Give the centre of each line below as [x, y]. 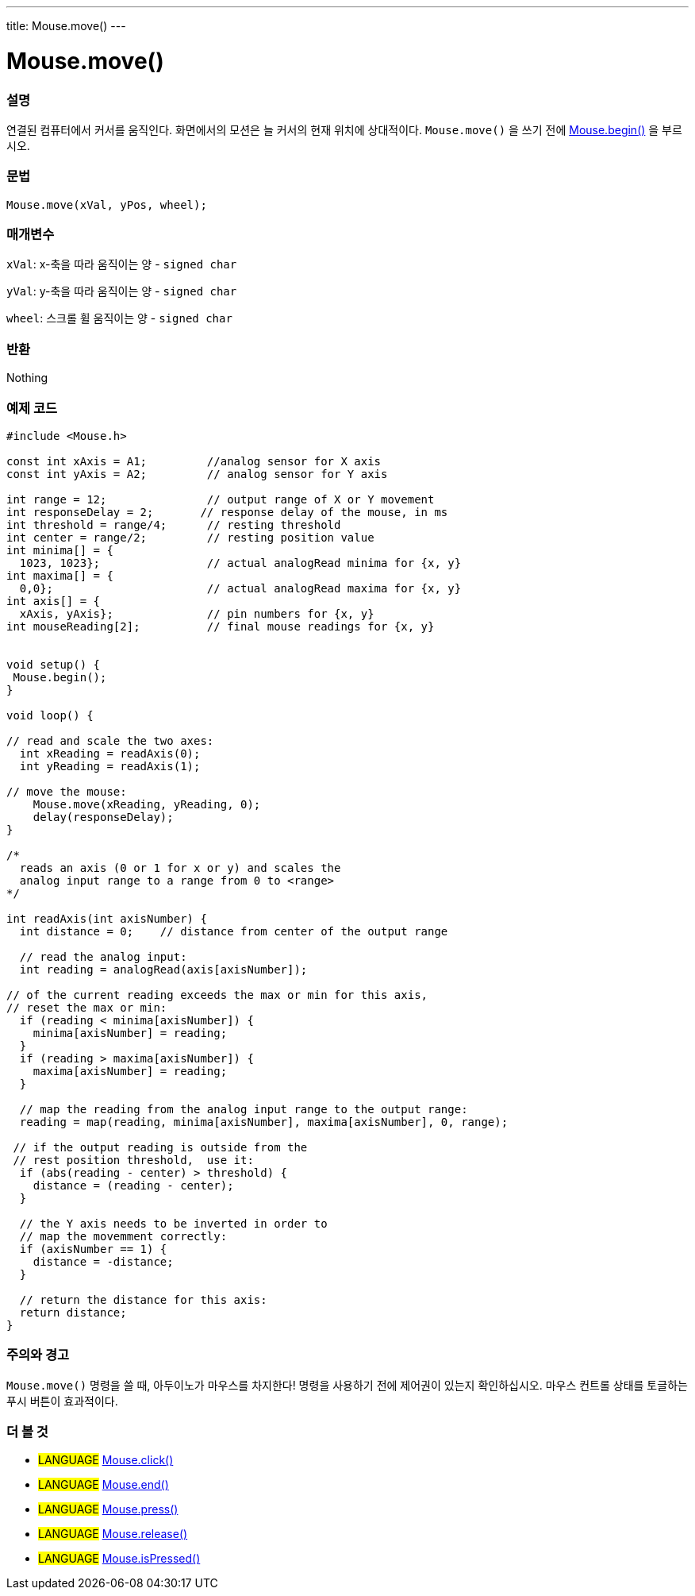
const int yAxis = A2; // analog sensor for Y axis [197, 474]
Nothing [27, 378]
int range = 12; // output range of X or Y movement [221, 499]
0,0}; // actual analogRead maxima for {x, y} [240, 588]
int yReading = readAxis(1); [110, 766]
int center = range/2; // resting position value [190, 537]
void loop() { [50, 715]
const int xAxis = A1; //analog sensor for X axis [194, 461]
